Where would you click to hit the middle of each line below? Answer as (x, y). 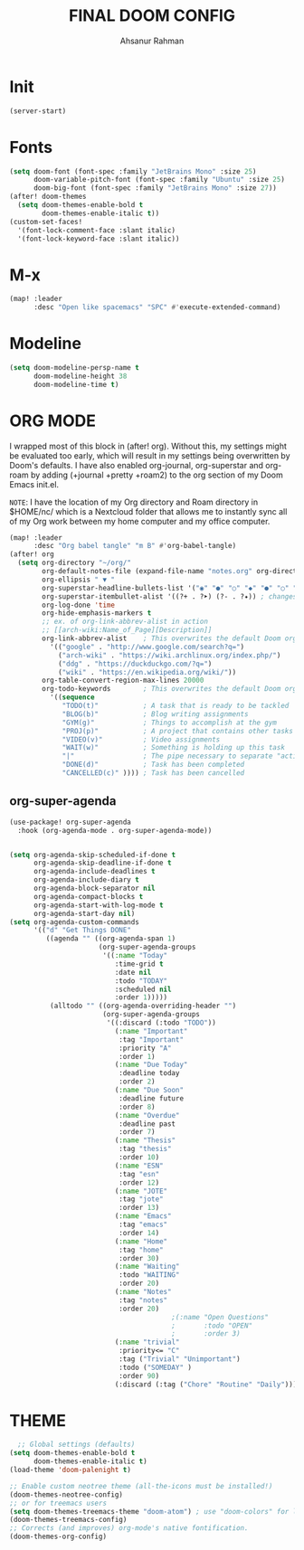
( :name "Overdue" (147, 1115)
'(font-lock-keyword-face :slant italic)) (99, 239)
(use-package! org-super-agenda (70, 822)
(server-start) (38, 111)
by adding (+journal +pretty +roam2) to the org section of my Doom (157, 475)
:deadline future (151, 1098)
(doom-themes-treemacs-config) (68, 1520)
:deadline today (149, 1073)
